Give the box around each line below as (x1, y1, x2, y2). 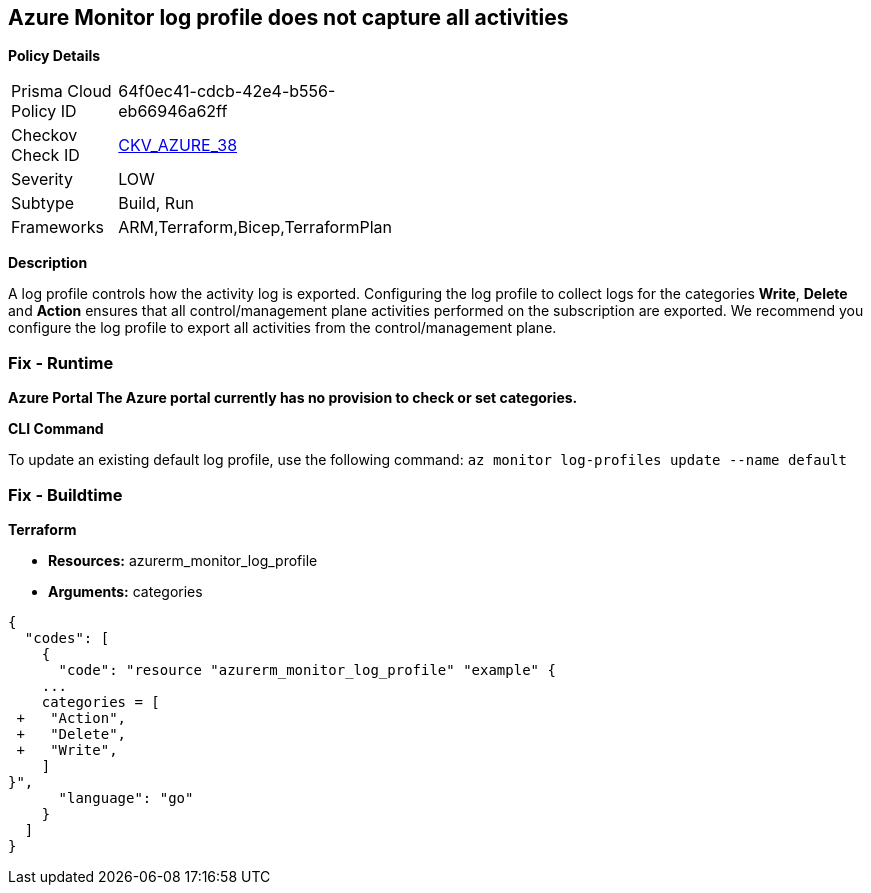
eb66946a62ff (118, 101, 228, 122)
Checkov (11, 125, 78, 146)
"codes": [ (24, 629, 110, 646)
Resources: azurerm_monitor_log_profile (48, 551, 318, 569)
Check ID (11, 145, 80, 166)
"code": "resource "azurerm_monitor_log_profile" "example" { (58, 661, 556, 678)
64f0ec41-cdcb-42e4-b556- (118, 81, 336, 102)
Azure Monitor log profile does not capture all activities (8, 5, 569, 30)
